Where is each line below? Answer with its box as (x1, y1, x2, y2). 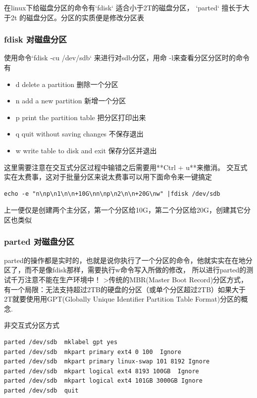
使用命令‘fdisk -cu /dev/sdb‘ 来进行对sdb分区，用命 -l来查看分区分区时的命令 (4, 52, 250, 63)
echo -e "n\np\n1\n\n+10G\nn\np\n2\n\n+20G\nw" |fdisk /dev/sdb (4, 190, 220, 197)
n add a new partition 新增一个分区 (15, 95, 126, 106)
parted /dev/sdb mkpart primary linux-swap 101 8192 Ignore (4, 358, 210, 365)
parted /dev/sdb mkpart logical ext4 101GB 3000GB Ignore (4, 377, 203, 385)
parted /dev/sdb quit (4, 387, 79, 394)
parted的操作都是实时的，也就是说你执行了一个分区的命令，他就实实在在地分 (4, 255, 253, 265)
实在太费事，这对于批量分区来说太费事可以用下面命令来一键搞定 (4, 172, 212, 182)
